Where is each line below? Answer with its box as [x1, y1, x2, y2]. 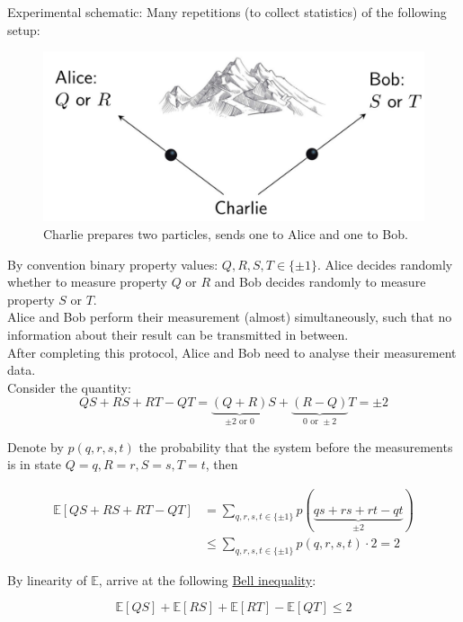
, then [205, 455, 238, 474]
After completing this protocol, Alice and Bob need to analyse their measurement [7, 342, 457, 361]
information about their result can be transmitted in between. [7, 325, 349, 344]
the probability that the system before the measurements [138, 437, 453, 456]
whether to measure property [7, 272, 167, 291]
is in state [7, 455, 62, 474]
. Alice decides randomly [317, 254, 453, 273]
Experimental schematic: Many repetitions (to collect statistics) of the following [7, 3, 447, 21]
